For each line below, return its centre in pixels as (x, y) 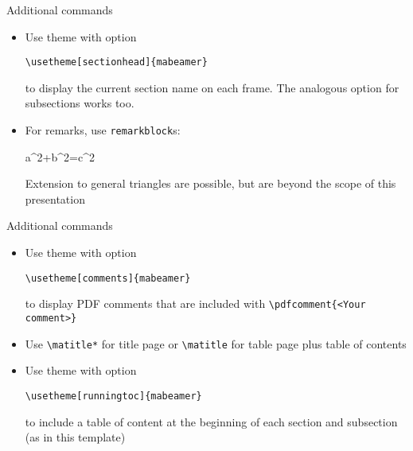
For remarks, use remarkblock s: (103, 130)
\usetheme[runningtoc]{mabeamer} (113, 396)
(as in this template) (75, 437)
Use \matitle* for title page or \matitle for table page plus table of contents (216, 343)
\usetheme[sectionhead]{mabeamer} (116, 62)
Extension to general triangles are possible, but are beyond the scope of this (210, 183)
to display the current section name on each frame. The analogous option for (212, 87)
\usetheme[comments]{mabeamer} (108, 278)
